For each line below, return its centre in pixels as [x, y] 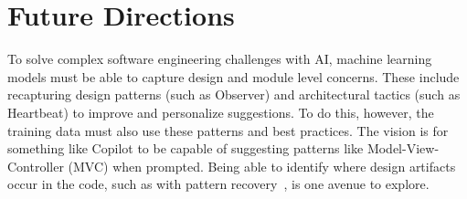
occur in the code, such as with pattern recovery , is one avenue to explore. [218, 184]
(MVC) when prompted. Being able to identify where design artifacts [262, 166]
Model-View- [403, 148]
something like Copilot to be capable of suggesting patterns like [186, 148]
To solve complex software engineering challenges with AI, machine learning [220, 59]
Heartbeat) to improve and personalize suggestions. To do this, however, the [221, 112]
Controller [36, 166]
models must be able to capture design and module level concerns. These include [233, 76]
